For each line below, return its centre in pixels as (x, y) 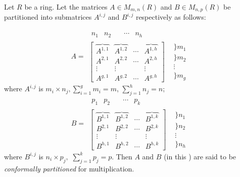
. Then (122, 156)
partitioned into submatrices (48, 17)
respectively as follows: (171, 17)
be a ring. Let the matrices (66, 7)
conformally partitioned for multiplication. (69, 168)
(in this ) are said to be (200, 156)
